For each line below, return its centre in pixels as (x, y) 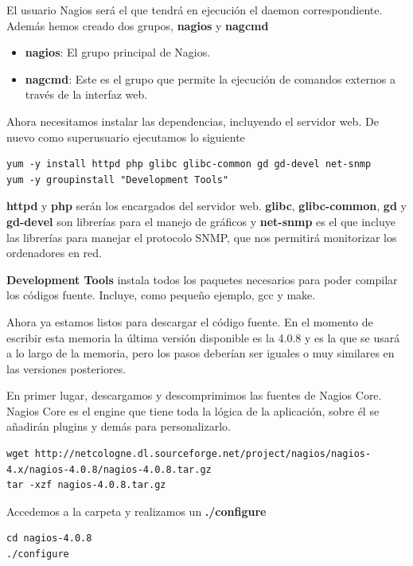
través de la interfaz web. (86, 94)
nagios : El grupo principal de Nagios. (118, 52)
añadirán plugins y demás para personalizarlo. (119, 426)
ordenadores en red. (54, 253)
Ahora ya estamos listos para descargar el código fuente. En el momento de (190, 321)
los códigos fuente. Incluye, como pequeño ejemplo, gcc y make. (161, 295)
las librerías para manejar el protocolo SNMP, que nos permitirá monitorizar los (202, 237)
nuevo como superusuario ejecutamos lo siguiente (126, 137)
